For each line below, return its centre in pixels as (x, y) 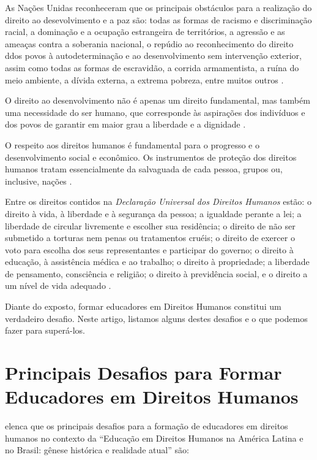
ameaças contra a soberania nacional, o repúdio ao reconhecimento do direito (149, 43)
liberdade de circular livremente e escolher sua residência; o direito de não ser (150, 225)
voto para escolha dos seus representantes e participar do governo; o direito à (149, 249)
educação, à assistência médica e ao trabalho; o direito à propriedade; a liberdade (157, 262)
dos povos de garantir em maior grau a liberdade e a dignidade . (125, 124)
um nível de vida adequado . (58, 286)
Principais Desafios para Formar (144, 373)
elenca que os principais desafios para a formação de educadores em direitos (147, 426)
